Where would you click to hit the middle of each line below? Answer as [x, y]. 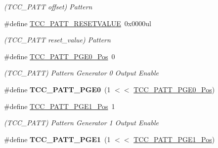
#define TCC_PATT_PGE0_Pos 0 [60, 56]
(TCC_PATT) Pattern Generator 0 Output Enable [81, 73]
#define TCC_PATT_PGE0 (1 [57, 89]
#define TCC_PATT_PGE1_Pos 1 [60, 106]
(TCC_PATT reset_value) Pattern [57, 40]
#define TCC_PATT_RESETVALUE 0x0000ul [78, 23]
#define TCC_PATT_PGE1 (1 [57, 139]
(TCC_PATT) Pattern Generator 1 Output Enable [81, 123]
